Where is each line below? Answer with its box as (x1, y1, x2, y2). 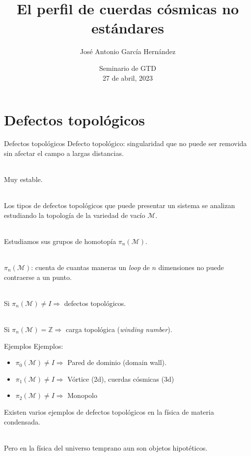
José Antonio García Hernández (80, 46, 176, 57)
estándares (91, 18, 164, 38)
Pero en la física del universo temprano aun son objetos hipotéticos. (4, 442, 208, 453)
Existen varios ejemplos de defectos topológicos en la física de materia (4, 406, 214, 417)
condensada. (4, 416, 40, 426)
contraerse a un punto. (4, 272, 72, 282)
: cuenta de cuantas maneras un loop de (31, 262, 150, 272)
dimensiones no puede (158, 262, 224, 272)
